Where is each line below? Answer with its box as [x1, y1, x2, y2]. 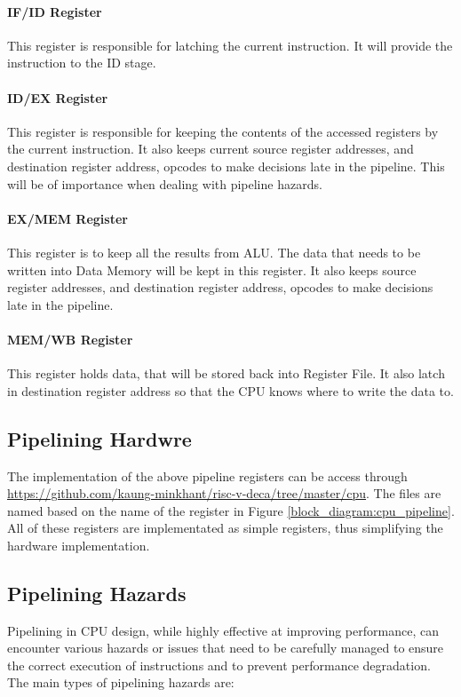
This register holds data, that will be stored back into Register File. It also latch [7, 364, 445, 383]
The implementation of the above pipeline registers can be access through [7, 466, 408, 485]
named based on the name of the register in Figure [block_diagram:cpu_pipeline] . [7, 501, 455, 519]
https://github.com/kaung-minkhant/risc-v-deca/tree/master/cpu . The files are [7, 484, 441, 503]
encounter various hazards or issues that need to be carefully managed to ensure [7, 638, 444, 657]
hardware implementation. [7, 535, 150, 554]
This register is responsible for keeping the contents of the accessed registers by [7, 122, 439, 140]
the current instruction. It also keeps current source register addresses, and [7, 139, 414, 158]
